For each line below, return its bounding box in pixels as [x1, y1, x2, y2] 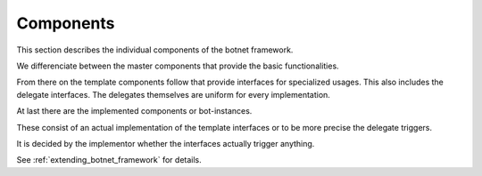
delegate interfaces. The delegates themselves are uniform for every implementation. [16, 89, 330, 100]
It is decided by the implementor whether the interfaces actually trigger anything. [16, 138, 315, 148]
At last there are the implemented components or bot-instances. [16, 106, 253, 116]
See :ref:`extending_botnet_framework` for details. [16, 155, 203, 165]
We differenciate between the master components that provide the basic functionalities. [16, 60, 339, 71]
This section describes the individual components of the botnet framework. [16, 44, 294, 55]
